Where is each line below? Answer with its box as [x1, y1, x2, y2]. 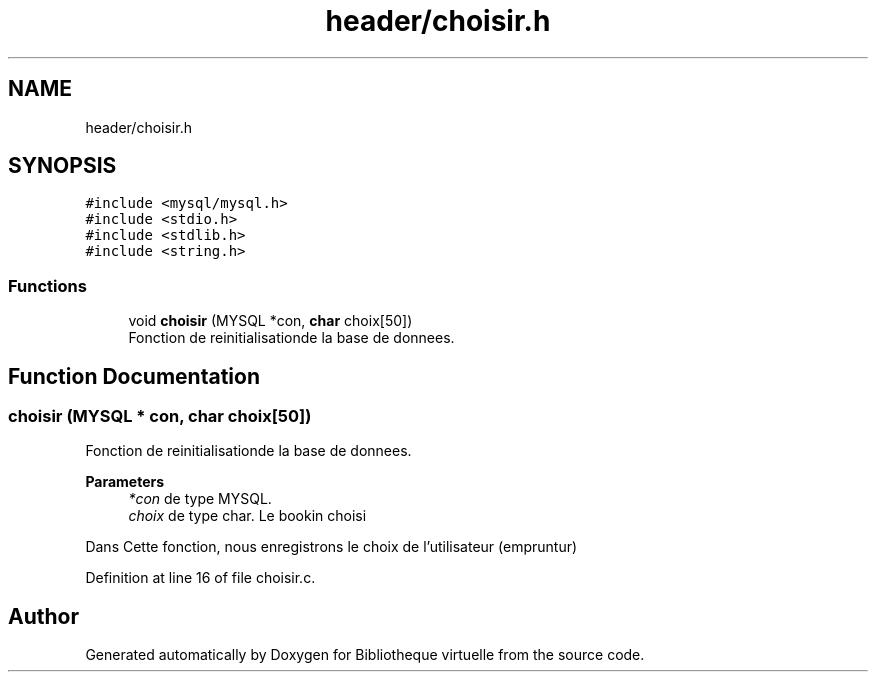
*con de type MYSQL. [128, 490, 272, 508]
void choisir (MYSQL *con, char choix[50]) [128, 312, 413, 330]
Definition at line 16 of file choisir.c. [85, 569, 316, 587]
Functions [8, 275, 87, 296]
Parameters [85, 473, 165, 491]
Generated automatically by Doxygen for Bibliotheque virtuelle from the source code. [85, 646, 645, 664]
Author [8, 603, 79, 629]
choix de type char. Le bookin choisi [128, 507, 367, 525]
